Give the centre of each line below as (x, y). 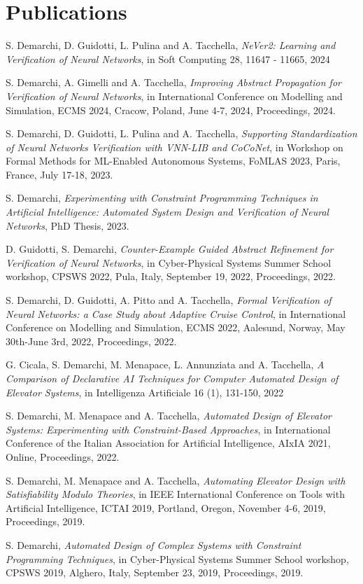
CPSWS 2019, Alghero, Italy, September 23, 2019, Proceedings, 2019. (155, 572)
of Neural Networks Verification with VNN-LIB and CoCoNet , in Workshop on (175, 147)
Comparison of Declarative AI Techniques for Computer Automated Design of (172, 378)
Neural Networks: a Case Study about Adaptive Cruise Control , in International (176, 313)
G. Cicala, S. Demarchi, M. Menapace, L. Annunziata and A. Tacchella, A (165, 364)
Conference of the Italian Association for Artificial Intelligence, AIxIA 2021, (168, 443)
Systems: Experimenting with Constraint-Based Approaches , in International (168, 429)
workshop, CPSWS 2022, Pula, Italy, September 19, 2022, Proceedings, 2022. (171, 276)
